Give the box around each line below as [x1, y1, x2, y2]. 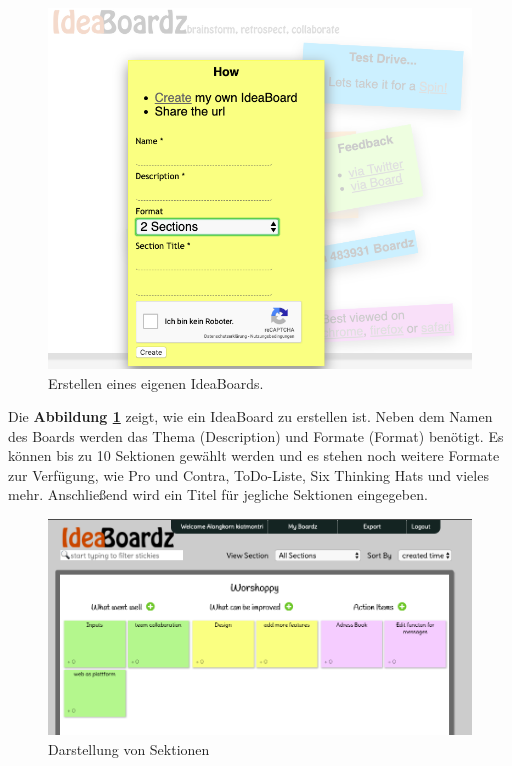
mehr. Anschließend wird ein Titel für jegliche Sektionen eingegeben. [8, 484, 428, 505]
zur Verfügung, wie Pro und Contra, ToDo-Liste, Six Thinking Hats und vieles [8, 464, 489, 485]
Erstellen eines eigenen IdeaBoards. [48, 372, 264, 393]
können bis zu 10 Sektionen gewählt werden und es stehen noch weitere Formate [8, 445, 500, 466]
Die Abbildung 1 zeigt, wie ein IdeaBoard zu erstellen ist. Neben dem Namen [8, 406, 493, 427]
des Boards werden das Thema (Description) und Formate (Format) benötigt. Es [8, 425, 504, 446]
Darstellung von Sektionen [48, 738, 210, 759]
